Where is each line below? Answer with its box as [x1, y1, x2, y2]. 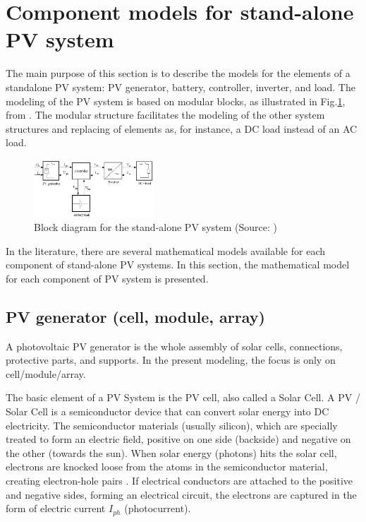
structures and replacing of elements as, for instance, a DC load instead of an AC [6, 121, 358, 136]
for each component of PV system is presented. [6, 271, 209, 285]
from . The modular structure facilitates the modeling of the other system [6, 107, 325, 122]
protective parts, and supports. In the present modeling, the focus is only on [6, 352, 336, 367]
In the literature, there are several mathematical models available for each [6, 243, 326, 258]
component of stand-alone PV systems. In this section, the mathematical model [6, 257, 350, 272]
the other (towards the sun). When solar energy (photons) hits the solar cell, [6, 445, 337, 460]
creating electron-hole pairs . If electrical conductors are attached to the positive [6, 473, 353, 487]
